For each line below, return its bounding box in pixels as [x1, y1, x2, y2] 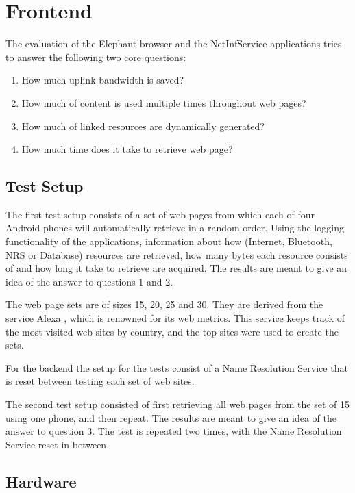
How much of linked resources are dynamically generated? [21, 118, 265, 133]
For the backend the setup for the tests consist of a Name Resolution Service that [5, 360, 348, 375]
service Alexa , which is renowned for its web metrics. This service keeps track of [5, 311, 345, 325]
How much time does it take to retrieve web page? [21, 142, 233, 156]
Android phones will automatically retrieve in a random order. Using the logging [5, 220, 344, 235]
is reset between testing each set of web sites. [5, 374, 195, 388]
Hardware [5, 470, 77, 492]
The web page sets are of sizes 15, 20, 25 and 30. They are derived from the [5, 297, 323, 312]
